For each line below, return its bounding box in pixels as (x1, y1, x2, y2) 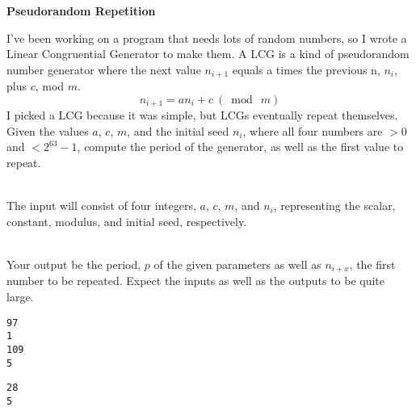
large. (6, 288, 34, 305)
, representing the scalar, (273, 197, 396, 214)
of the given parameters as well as (153, 256, 321, 273)
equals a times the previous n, (232, 61, 380, 78)
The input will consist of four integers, (6, 197, 196, 214)
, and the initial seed (127, 122, 229, 139)
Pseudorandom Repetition (6, 2, 156, 19)
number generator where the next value (6, 61, 201, 78)
